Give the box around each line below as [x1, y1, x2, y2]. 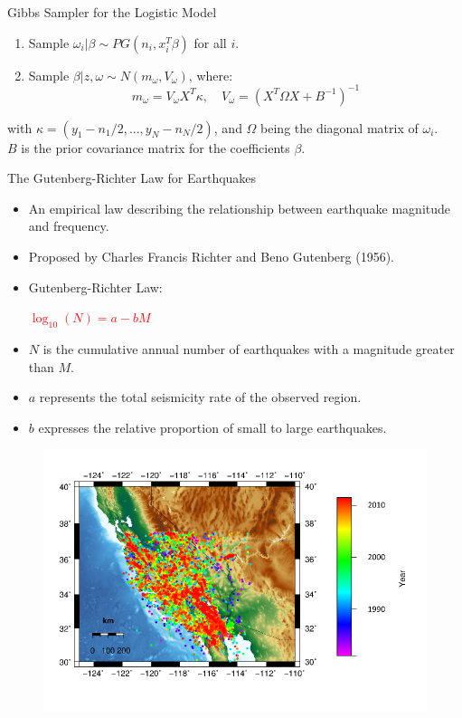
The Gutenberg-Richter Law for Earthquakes [7, 168, 257, 187]
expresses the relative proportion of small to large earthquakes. [38, 417, 387, 436]
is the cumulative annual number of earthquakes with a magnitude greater [42, 340, 455, 359]
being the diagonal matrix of [260, 118, 419, 137]
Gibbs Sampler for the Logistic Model [7, 3, 217, 21]
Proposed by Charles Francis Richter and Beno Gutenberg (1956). [28, 247, 395, 266]
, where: [188, 65, 233, 84]
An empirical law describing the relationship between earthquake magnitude [28, 198, 451, 217]
